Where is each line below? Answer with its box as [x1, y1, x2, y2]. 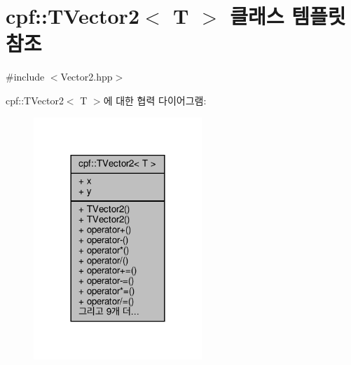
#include [6, 69, 45, 84]
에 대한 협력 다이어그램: [103, 92, 207, 107]
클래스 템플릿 [230, 1, 346, 30]
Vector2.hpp [60, 69, 113, 84]
